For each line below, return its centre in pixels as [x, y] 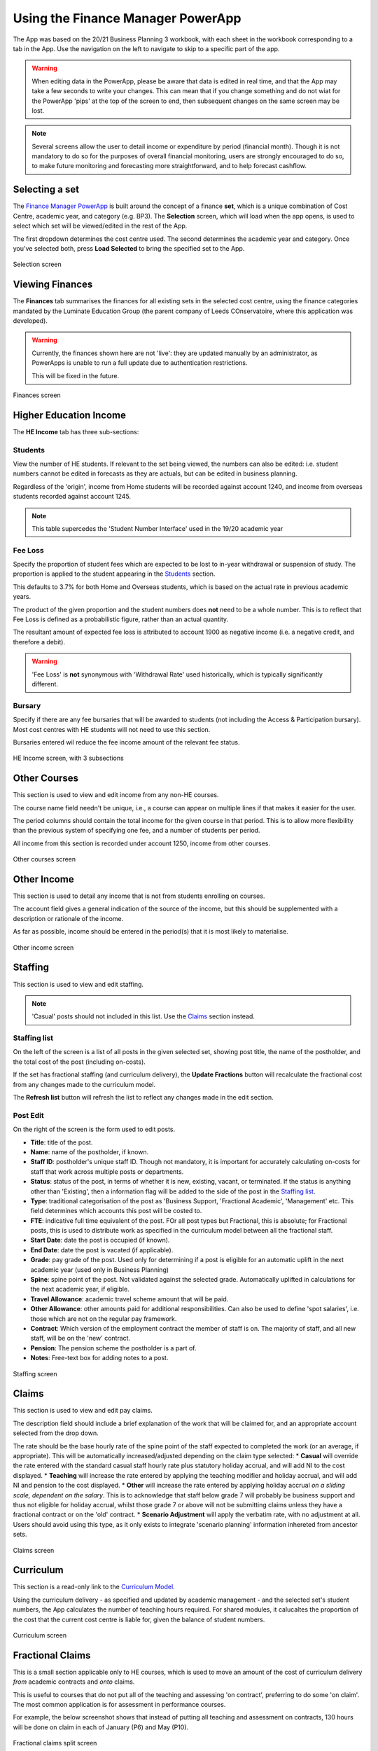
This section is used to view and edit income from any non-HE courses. [116, 795]
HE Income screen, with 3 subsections [68, 758]
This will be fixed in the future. [75, 375]
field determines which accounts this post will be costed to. [116, 1211]
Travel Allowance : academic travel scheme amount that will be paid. [129, 1299]
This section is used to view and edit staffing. [78, 984]
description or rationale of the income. [68, 918]
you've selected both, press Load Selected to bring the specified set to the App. [129, 248]
